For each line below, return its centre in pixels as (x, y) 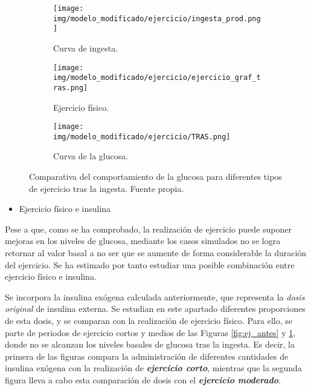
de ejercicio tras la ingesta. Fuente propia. (107, 188)
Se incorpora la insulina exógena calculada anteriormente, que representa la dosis (155, 296)
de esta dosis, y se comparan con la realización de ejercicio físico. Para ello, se (149, 320)
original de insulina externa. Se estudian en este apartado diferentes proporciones (155, 309)
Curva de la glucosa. (91, 156)
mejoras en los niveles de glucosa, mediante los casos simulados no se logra (143, 241)
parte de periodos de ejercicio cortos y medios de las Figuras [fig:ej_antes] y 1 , (150, 332)
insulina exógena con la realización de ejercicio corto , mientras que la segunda (153, 368)
